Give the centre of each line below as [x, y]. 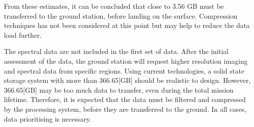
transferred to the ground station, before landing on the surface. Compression [121, 15]
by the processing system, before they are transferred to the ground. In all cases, [125, 109]
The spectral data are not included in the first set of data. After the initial [116, 51]
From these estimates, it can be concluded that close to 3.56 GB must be [114, 6]
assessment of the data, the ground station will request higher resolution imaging [126, 61]
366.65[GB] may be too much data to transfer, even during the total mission [119, 89]
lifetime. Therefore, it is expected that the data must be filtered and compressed [125, 99]
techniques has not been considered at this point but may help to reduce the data [127, 25]
